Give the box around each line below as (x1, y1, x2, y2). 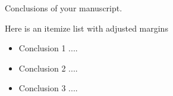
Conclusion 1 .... (18, 42, 78, 54)
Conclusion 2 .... (18, 61, 78, 74)
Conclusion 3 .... (18, 82, 78, 94)
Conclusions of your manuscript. (5, 2, 122, 14)
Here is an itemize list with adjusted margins (5, 21, 168, 34)
